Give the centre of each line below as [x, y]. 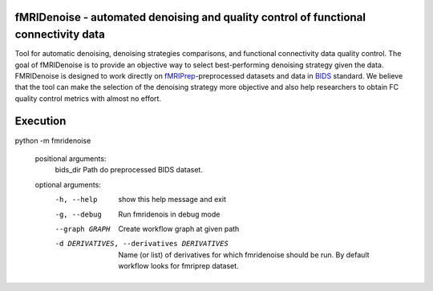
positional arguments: [71, 158]
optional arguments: [68, 184]
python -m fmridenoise [53, 140]
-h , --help [76, 200]
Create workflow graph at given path [179, 228]
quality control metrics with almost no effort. [88, 98]
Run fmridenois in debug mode [169, 214]
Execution [40, 121]
